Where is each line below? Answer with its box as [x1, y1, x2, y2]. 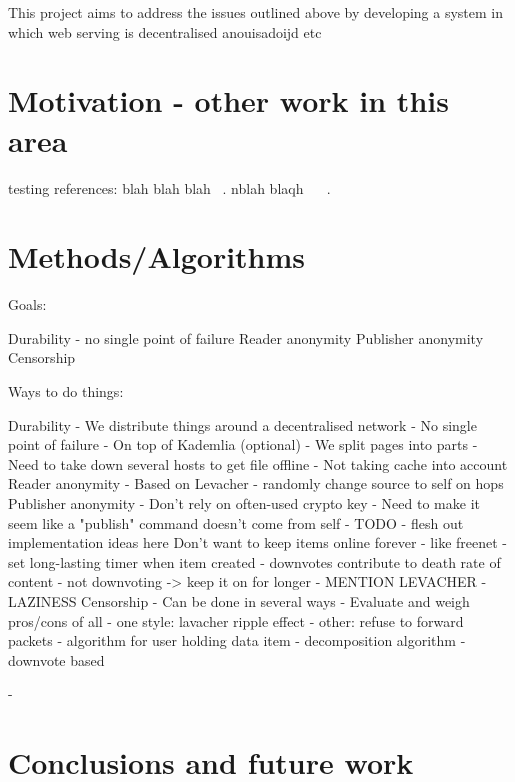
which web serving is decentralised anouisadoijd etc [8, 21, 322, 42]
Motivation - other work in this [8, 80, 449, 121]
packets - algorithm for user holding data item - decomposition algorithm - [8, 630, 466, 651]
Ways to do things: [8, 381, 124, 401]
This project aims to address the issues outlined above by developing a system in [8, 2, 504, 22]
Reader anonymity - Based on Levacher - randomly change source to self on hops [8, 473, 504, 494]
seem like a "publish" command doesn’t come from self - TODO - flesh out [8, 512, 464, 533]
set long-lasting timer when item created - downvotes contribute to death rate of [8, 551, 501, 572]
